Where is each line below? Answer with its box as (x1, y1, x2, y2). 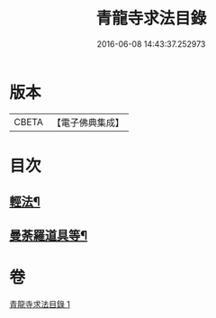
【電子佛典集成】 (51, 116, 124, 129)
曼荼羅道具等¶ (9, 227, 88, 243)
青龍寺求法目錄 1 (9, 298, 70, 309)
